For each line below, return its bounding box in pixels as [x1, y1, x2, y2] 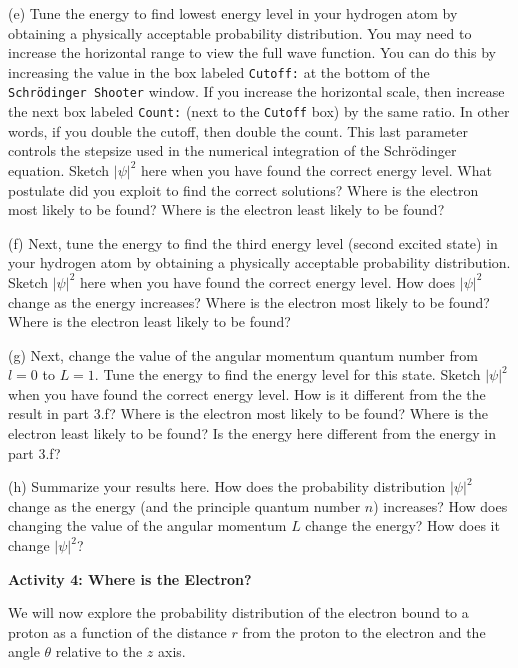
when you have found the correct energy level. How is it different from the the [8, 383, 486, 404]
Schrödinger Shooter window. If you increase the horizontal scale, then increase [8, 81, 505, 102]
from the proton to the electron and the [242, 621, 486, 642]
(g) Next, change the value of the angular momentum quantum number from [8, 344, 478, 365]
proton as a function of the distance [8, 621, 227, 642]
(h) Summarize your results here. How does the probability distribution [8, 476, 446, 497]
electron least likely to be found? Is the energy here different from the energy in [8, 423, 497, 444]
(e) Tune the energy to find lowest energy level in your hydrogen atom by [8, 3, 458, 23]
